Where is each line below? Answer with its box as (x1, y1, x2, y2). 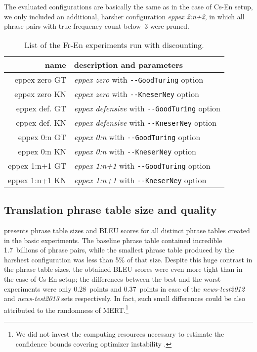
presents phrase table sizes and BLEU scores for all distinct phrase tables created (4, 225, 250, 235)
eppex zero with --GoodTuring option (74, 73, 204, 85)
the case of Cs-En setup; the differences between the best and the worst (4, 273, 221, 284)
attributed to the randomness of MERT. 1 (4, 303, 128, 315)
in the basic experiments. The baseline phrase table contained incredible (4, 235, 222, 245)
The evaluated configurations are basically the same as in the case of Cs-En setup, (4, 1, 253, 11)
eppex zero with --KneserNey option (74, 88, 199, 100)
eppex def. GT (16, 102, 66, 114)
